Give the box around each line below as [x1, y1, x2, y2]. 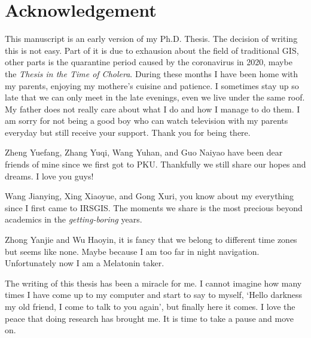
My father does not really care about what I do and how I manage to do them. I [5, 102, 300, 115]
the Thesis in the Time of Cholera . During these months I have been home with [5, 67, 298, 80]
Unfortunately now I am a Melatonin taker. [5, 257, 164, 269]
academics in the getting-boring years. [5, 213, 142, 226]
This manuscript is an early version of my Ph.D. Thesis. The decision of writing [5, 32, 298, 45]
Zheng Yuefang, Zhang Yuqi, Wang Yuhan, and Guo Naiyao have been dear [5, 146, 283, 159]
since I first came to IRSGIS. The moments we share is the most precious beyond [5, 201, 303, 214]
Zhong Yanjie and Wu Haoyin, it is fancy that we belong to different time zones [5, 233, 297, 246]
